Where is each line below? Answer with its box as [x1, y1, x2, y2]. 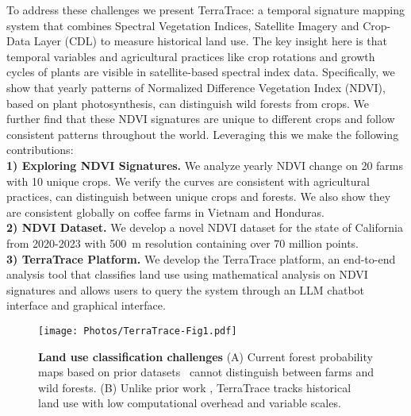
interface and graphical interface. [6, 297, 166, 314]
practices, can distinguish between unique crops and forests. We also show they [6, 188, 391, 205]
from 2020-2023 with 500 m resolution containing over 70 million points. [6, 234, 359, 251]
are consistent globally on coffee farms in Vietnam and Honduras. [6, 203, 325, 220]
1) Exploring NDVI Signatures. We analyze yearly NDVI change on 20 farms [6, 156, 404, 173]
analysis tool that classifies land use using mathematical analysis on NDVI [6, 266, 368, 283]
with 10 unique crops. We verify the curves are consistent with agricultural [6, 172, 370, 189]
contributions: [6, 141, 74, 158]
